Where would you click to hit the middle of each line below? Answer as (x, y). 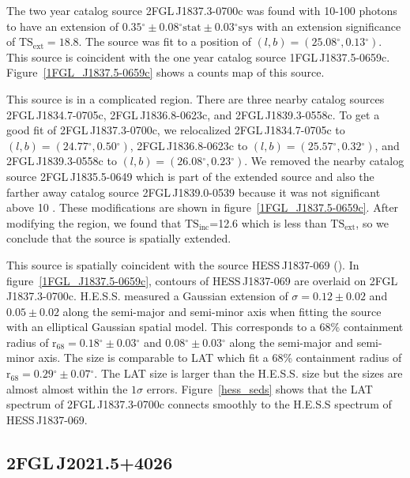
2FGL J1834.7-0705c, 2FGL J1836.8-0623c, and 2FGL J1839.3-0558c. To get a (193, 114)
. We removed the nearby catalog (324, 161)
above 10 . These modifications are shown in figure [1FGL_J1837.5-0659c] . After (203, 207)
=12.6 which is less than (268, 222)
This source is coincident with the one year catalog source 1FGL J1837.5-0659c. (198, 56)
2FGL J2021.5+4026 (90, 462)
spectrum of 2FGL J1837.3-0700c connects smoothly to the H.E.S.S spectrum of (199, 404)
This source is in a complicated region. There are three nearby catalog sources (196, 98)
